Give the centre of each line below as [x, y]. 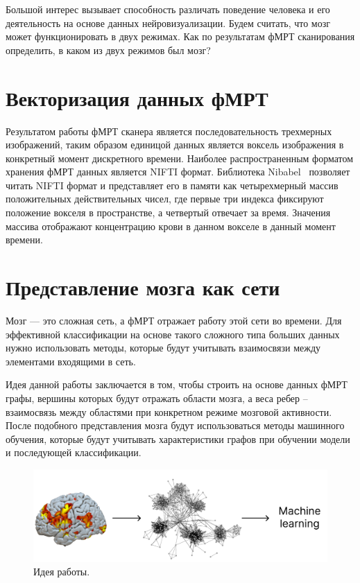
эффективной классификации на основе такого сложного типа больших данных [173, 334]
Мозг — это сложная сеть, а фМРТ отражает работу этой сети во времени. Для [174, 320]
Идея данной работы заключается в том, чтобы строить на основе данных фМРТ [177, 384]
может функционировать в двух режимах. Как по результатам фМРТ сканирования [180, 36]
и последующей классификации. [74, 452]
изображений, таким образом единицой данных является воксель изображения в [175, 145]
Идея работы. [62, 572]
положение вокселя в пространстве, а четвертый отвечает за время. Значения [168, 212]
